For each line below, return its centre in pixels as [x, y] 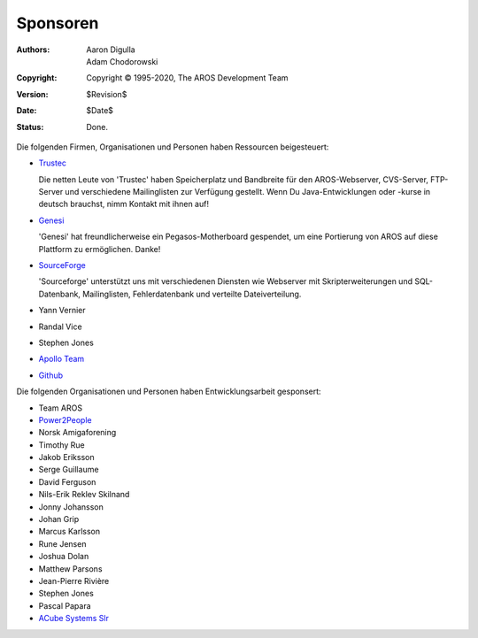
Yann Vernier [62, 311]
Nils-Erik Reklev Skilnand [84, 495]
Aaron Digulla [111, 50]
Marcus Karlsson [69, 532]
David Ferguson [67, 481]
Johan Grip [59, 519]
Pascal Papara [65, 605]
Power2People [65, 419]
